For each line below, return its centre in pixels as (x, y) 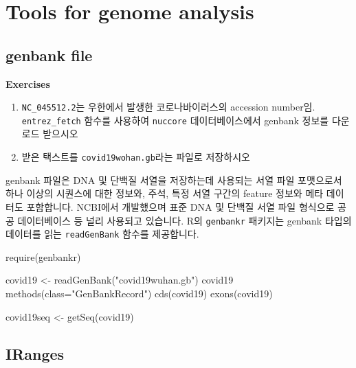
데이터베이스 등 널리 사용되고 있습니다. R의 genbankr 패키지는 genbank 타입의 (185, 220)
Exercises (28, 83)
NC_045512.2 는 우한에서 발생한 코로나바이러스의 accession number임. (168, 107)
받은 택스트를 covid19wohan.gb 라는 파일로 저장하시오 (136, 157)
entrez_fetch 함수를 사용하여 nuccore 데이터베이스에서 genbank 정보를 (175, 120)
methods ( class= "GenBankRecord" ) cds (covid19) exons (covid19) (139, 294)
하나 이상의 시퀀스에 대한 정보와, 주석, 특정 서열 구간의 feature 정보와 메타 (165, 193)
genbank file (49, 55)
